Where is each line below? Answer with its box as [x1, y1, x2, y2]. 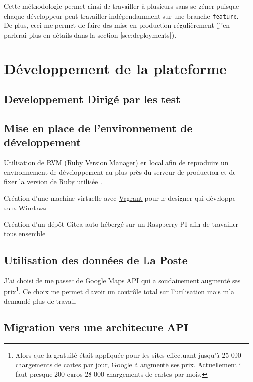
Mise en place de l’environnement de [4, 120, 193, 135]
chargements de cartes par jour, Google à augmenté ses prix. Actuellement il [15, 359, 243, 369]
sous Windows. [4, 202, 48, 212]
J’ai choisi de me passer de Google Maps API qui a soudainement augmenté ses [4, 275, 241, 285]
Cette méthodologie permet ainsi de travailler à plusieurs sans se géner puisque [4, 1, 239, 11]
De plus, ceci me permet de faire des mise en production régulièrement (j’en [4, 20, 230, 30]
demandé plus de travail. [4, 296, 77, 306]
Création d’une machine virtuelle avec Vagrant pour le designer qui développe [4, 192, 235, 203]
